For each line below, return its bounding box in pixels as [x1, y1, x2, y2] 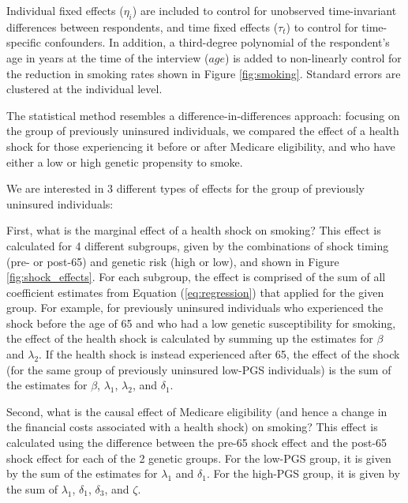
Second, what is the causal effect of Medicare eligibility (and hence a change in [6, 403, 387, 419]
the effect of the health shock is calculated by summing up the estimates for [6, 330, 373, 347]
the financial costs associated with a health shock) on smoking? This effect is [6, 419, 378, 435]
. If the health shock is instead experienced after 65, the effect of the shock [39, 346, 400, 362]
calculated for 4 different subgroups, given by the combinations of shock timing [6, 237, 389, 253]
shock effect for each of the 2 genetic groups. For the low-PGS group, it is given [6, 449, 391, 466]
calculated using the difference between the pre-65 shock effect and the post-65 [6, 434, 387, 451]
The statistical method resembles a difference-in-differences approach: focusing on [6, 107, 400, 123]
